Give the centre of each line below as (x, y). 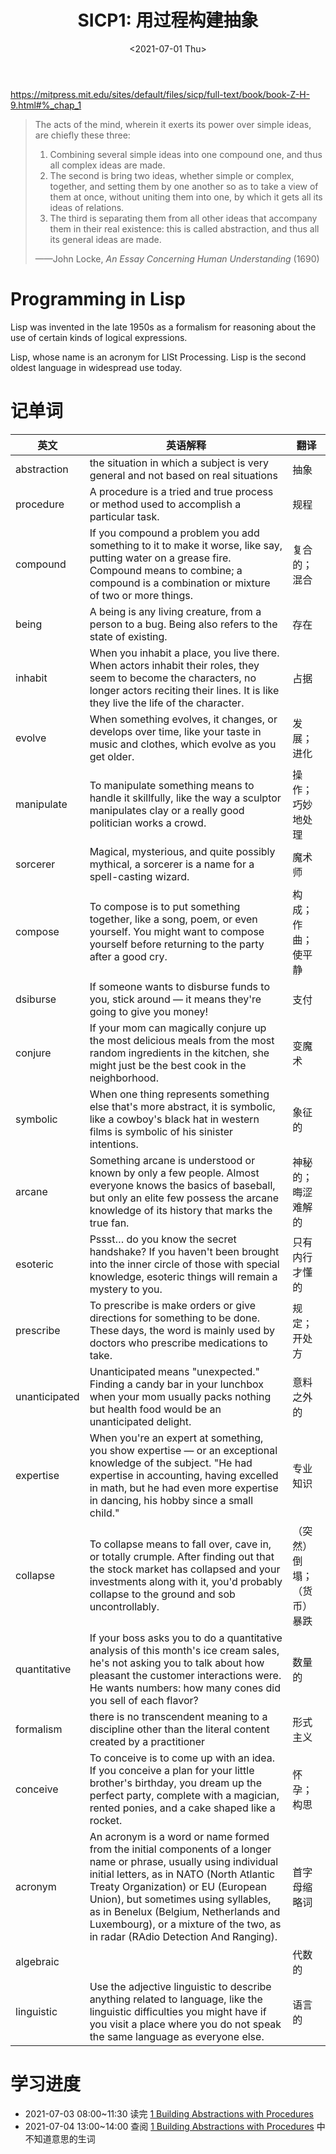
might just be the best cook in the (168, 1065)
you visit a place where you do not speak (185, 2024)
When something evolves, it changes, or (183, 719)
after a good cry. (128, 956)
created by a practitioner (147, 1741)
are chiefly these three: (82, 135)
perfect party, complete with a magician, (184, 1795)
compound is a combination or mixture (180, 583)
